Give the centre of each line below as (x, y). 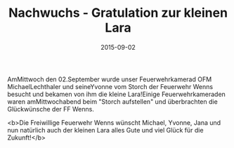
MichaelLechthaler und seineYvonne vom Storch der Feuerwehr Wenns (110, 86)
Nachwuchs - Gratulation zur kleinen (118, 13)
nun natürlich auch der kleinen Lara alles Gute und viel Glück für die (105, 130)
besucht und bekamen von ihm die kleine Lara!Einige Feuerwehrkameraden (117, 94)
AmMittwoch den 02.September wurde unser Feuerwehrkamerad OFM (110, 79)
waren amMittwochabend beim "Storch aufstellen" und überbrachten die (112, 101)
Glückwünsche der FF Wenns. (51, 109)
